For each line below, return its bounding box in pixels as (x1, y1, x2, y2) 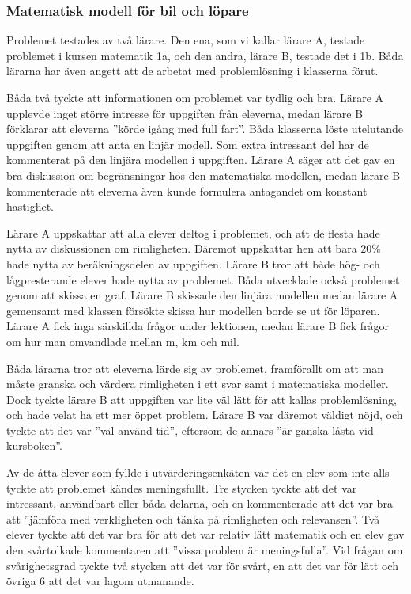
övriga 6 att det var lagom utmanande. (6, 573, 194, 589)
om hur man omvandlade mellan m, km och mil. (6, 333, 239, 349)
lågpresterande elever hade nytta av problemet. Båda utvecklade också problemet (6, 271, 400, 287)
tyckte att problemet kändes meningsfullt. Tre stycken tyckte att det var (6, 479, 357, 496)
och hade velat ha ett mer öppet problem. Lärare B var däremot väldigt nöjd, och (6, 406, 403, 423)
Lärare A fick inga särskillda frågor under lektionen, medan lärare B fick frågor (6, 318, 389, 334)
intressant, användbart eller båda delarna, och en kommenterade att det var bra (6, 495, 393, 512)
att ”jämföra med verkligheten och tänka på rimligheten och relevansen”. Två (6, 510, 380, 527)
